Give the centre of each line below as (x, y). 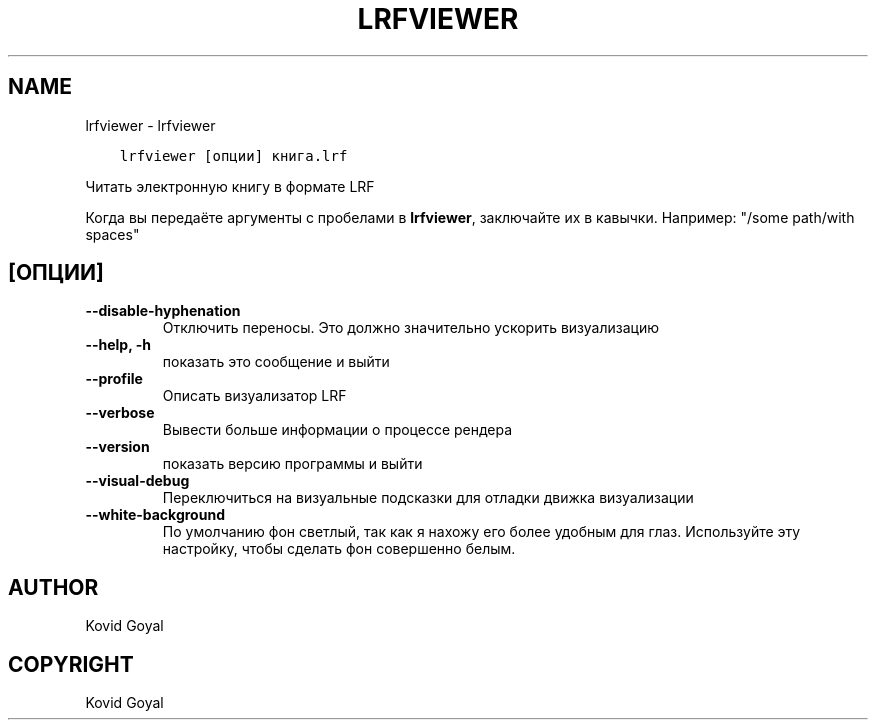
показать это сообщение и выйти (276, 362)
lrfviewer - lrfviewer (150, 125)
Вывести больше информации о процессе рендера (337, 430)
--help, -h (118, 345)
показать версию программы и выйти (292, 464)
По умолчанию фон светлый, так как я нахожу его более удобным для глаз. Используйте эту (481, 532)
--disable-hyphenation (163, 311)
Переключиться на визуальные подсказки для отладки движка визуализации (428, 498)
